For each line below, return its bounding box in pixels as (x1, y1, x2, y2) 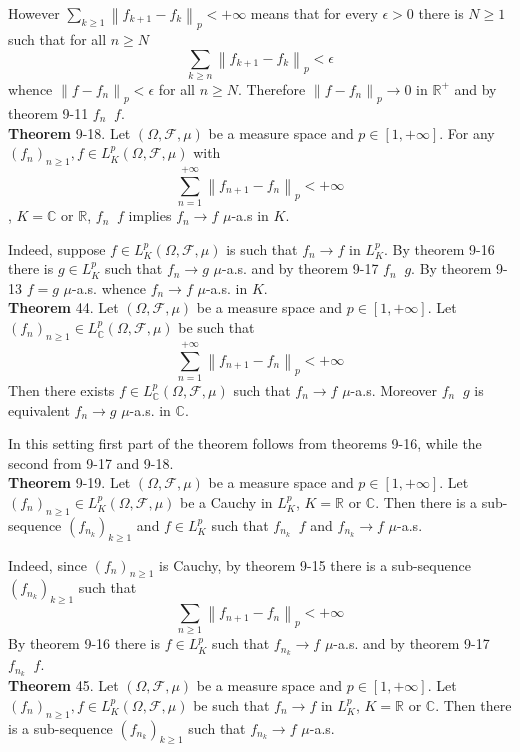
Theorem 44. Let (8, 297, 119, 318)
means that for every (250, 3, 378, 23)
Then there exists (8, 380, 115, 400)
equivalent (8, 399, 70, 420)
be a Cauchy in (180, 491, 273, 512)
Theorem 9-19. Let (8, 472, 131, 493)
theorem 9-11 (8, 103, 89, 123)
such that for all (8, 29, 107, 50)
